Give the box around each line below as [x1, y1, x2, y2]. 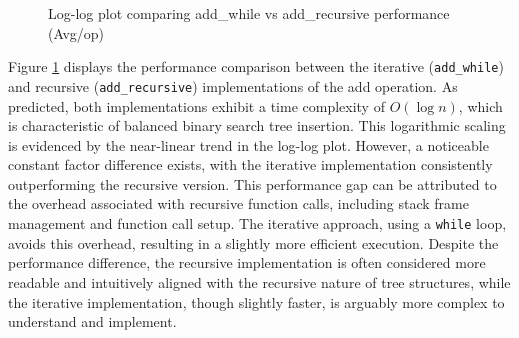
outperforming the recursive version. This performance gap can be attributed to [8, 173, 497, 194]
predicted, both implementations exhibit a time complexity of [8, 95, 385, 116]
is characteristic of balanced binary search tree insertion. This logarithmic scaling [8, 115, 506, 136]
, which [458, 95, 503, 116]
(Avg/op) [48, 22, 105, 43]
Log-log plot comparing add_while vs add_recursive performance [48, 3, 450, 23]
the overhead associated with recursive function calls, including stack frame [8, 193, 469, 214]
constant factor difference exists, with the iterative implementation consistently [8, 154, 493, 175]
